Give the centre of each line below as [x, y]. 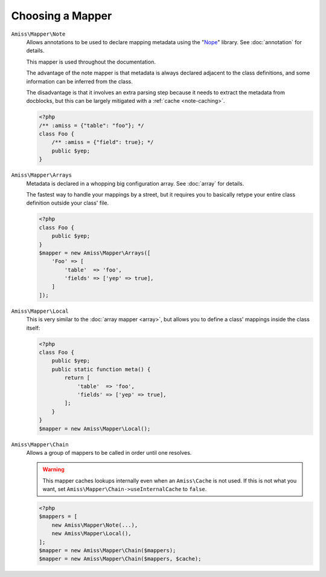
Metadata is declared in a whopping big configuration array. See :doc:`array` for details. [135, 183]
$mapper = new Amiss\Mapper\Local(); [95, 429]
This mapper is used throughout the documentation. [91, 62]
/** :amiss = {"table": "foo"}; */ [91, 125]
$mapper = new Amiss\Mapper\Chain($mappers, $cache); [120, 559]
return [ [77, 378]
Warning [53, 469]
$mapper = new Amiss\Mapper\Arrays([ [95, 253]
